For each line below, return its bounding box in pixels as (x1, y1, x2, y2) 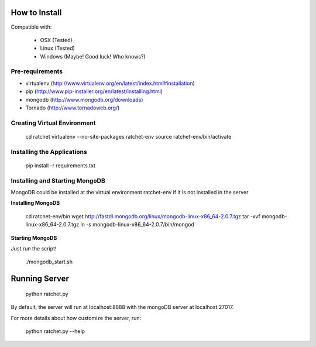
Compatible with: (11, 23, 52, 30)
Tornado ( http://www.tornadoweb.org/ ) (25, 104, 120, 111)
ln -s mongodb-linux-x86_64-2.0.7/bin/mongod (80, 221, 194, 228)
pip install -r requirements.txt (25, 162, 96, 169)
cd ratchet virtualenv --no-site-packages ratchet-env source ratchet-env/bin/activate (25, 133, 232, 140)
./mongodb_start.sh (25, 258, 73, 266)
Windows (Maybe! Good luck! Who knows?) (40, 53, 146, 60)
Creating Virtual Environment (11, 119, 96, 127)
